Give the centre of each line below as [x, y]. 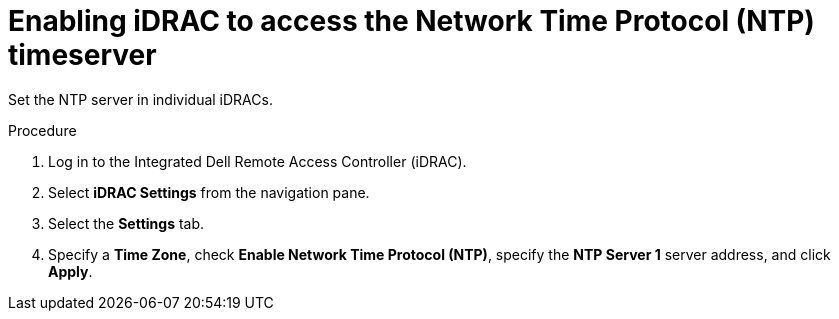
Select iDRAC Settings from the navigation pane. [209, 192]
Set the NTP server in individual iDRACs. [140, 99]
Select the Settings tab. [126, 223]
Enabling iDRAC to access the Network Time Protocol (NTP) [411, 21]
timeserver [82, 55]
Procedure [42, 130]
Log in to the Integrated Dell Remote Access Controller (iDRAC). [257, 161]
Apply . [70, 271]
